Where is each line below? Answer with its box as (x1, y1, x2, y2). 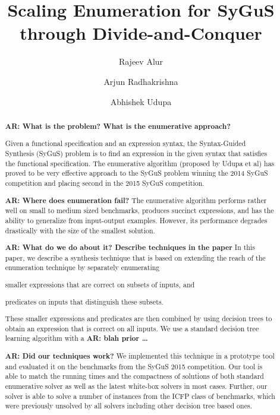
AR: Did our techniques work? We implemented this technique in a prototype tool (5, 350, 275, 361)
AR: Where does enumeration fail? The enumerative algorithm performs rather (5, 195, 267, 205)
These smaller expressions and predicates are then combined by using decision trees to (5, 313, 272, 324)
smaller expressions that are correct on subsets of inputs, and (5, 279, 195, 289)
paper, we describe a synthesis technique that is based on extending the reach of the (5, 252, 266, 262)
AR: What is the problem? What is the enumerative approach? (5, 121, 231, 131)
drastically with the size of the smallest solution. (5, 225, 155, 235)
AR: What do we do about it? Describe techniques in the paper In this (5, 242, 255, 253)
